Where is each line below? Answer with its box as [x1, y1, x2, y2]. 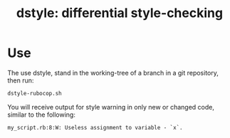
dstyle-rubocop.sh [7, 90, 62, 97]
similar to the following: [7, 110, 76, 119]
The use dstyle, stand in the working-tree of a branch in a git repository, [7, 68, 219, 77]
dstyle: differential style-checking [16, 5, 223, 21]
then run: [7, 76, 34, 85]
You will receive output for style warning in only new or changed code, [7, 102, 215, 111]
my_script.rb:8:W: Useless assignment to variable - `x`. [7, 124, 183, 131]
